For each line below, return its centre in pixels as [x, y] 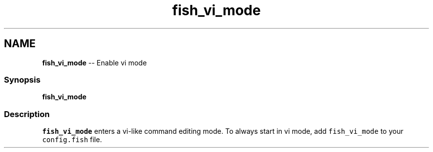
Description [27, 114]
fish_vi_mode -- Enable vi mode [94, 62]
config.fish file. [72, 140]
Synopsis [22, 79]
